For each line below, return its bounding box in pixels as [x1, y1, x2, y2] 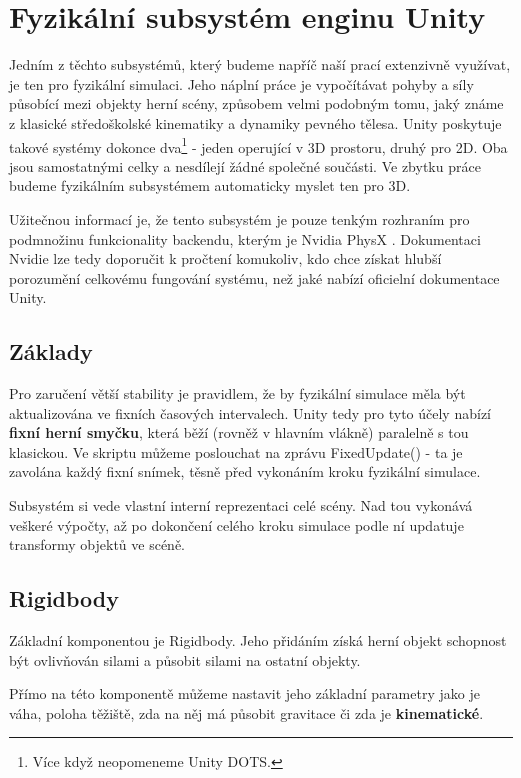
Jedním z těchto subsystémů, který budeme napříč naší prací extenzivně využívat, [9, 54, 511, 75]
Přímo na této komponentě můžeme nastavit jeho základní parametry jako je [9, 683, 480, 704]
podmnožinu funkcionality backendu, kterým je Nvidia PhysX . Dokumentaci [9, 228, 481, 249]
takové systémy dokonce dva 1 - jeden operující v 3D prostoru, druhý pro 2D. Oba [9, 133, 508, 157]
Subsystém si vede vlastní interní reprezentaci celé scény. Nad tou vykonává [9, 495, 473, 516]
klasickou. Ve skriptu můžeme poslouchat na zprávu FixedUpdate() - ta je [9, 441, 463, 462]
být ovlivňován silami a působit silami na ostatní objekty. [9, 649, 361, 670]
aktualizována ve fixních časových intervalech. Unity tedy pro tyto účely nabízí [9, 402, 491, 423]
